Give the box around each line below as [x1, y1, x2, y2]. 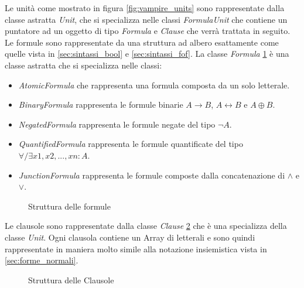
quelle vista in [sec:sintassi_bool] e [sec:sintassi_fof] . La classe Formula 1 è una [5, 47, 289, 60]
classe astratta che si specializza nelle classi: [5, 59, 162, 71]
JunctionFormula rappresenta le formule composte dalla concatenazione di [18, 169, 285, 181]
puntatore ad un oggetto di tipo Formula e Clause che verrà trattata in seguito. [5, 25, 291, 37]
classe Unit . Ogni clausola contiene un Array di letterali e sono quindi [5, 231, 255, 243]
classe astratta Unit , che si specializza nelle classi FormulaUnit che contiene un [5, 13, 288, 25]
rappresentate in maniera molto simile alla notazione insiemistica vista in [5, 242, 267, 255]
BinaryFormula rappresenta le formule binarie [18, 98, 183, 111]
